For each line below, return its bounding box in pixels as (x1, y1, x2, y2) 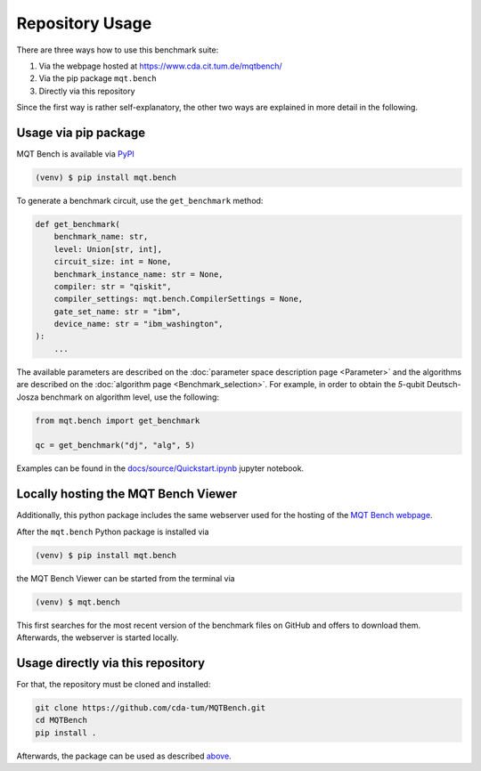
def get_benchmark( (35, 219, 120, 229)
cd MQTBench (35, 715, 88, 726)
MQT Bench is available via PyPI (16, 149, 135, 159)
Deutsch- (426, 379, 461, 390)
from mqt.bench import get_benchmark (35, 415, 200, 426)
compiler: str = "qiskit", (53, 281, 173, 291)
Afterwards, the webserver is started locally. (16, 632, 179, 643)
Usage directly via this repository (16, 655, 205, 670)
